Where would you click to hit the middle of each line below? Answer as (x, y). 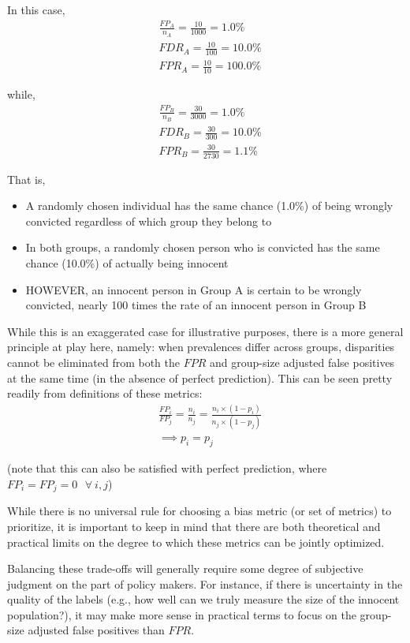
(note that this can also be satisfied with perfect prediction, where (167, 468)
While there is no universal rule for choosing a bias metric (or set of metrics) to (199, 511)
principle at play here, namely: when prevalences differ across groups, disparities (201, 347)
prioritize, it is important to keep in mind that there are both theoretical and (194, 526)
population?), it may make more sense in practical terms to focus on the (182, 614)
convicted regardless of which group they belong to (149, 221)
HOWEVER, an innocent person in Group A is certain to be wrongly (194, 289)
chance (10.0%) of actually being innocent (127, 263)
